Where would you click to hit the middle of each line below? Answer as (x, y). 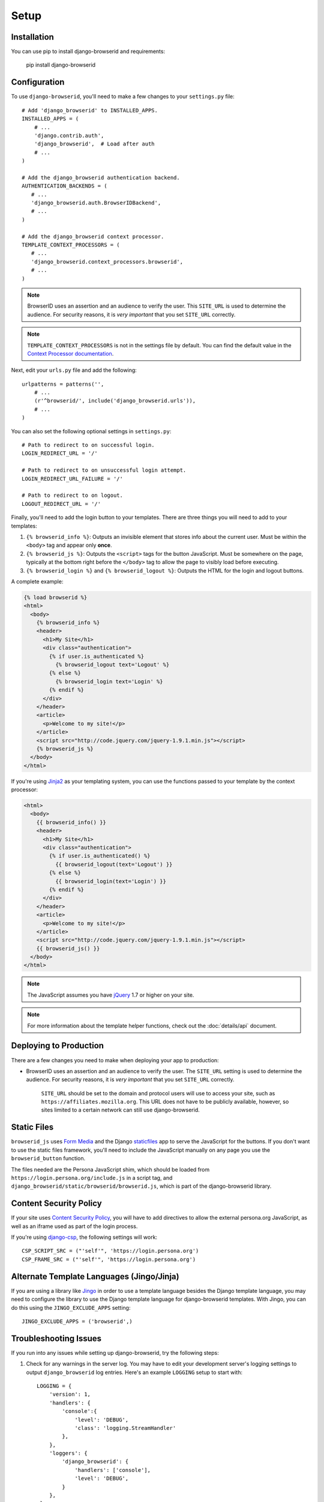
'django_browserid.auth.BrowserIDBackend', (96, 203)
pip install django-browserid (61, 65)
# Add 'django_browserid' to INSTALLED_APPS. (90, 110)
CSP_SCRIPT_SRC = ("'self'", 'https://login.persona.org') (110, 1251)
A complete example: (37, 581)
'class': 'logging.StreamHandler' (125, 1428)
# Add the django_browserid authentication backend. (101, 178)
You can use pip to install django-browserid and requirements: (88, 52)
